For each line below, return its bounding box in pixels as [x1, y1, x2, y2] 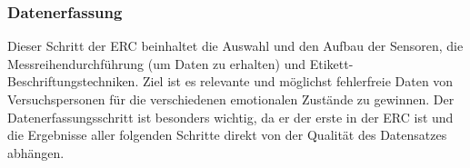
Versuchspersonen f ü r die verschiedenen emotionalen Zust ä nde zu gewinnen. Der [7, 90, 455, 108]
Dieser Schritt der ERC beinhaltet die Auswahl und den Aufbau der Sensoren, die [7, 36, 464, 55]
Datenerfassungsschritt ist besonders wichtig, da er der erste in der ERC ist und [7, 107, 454, 126]
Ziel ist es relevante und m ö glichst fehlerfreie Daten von [142, 72, 454, 91]
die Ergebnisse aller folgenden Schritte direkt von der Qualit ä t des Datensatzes [7, 125, 447, 144]
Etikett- [309, 54, 354, 73]
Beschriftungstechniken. [7, 72, 139, 91]
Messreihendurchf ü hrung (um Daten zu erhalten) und [7, 54, 306, 73]
